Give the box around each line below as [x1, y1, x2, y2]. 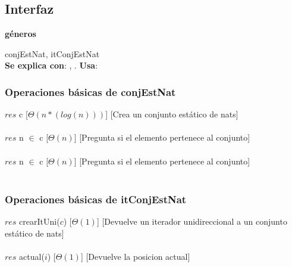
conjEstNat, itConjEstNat [5, 47, 100, 60]
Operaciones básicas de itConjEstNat [5, 191, 187, 206]
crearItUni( [19, 215, 60, 227]
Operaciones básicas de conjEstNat [5, 84, 176, 99]
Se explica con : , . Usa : [5, 59, 98, 72]
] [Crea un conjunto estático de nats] [105, 108, 238, 120]
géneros [5, 27, 36, 40]
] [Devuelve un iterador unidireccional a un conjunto [96, 215, 287, 227]
